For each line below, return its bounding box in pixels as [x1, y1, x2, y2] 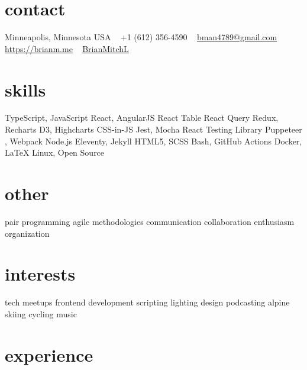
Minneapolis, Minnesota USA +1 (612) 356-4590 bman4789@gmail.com [5, 31, 277, 43]
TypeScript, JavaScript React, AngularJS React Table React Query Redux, [5, 111, 279, 124]
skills [5, 77, 46, 101]
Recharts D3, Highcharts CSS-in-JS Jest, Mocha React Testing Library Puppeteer [5, 123, 302, 136]
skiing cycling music [5, 307, 77, 320]
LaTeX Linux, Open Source [5, 146, 105, 159]
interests [5, 262, 76, 286]
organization [5, 227, 50, 239]
